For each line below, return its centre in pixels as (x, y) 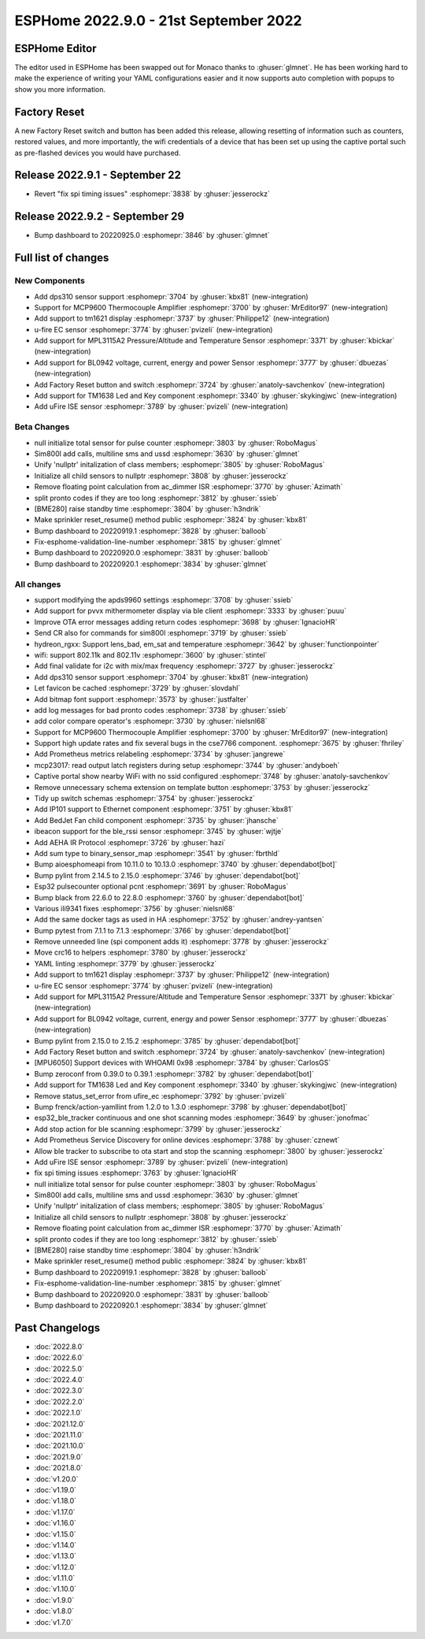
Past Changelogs (57, 1328)
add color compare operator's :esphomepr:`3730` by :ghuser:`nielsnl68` (151, 721)
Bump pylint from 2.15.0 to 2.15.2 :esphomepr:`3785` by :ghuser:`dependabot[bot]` (167, 1040)
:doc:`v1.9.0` (54, 1600)
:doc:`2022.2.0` (59, 1401)
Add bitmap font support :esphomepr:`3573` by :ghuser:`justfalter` (142, 699)
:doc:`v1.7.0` (54, 1622)
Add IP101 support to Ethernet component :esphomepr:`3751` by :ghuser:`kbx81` (164, 809)
